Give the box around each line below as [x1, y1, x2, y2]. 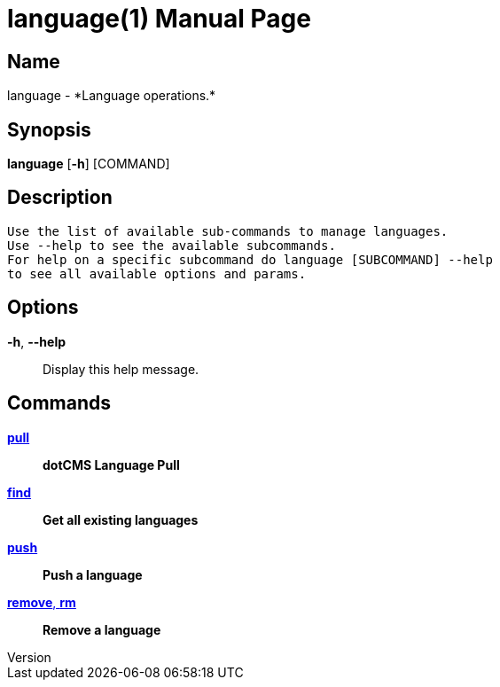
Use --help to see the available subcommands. [7, 238, 336, 253]
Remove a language [43, 621, 161, 637]
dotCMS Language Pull [43, 457, 180, 472]
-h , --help [7, 333, 66, 349]
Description [7, 186, 113, 209]
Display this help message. [43, 361, 199, 377]
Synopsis [7, 118, 91, 141]
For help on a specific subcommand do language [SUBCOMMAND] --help [7, 252, 493, 267]
